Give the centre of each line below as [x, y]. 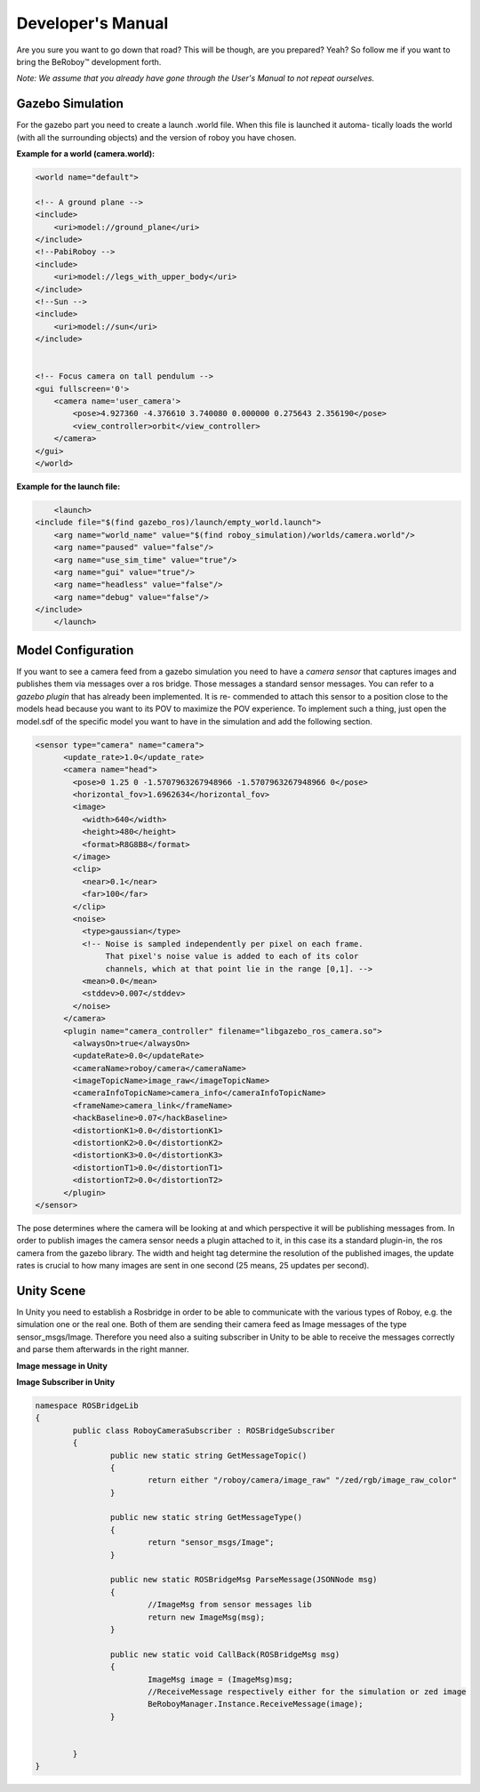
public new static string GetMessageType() [206, 1517]
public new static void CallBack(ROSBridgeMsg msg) [225, 1654]
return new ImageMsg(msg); [206, 1617]
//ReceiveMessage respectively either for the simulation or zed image [307, 1692]
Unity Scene [51, 1290]
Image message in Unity [62, 1365]
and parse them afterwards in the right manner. [103, 1349]
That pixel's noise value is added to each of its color [232, 956]
